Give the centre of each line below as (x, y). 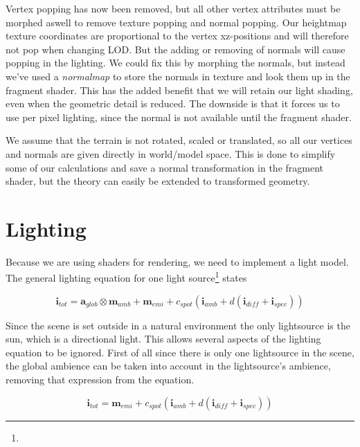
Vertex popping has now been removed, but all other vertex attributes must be (173, 8)
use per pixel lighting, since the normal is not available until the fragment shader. (179, 117)
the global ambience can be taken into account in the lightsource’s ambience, (168, 366)
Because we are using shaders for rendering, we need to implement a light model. (177, 261)
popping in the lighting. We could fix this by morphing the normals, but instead (175, 63)
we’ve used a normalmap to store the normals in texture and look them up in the (178, 76)
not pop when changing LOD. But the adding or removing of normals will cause (175, 49)
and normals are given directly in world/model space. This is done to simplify (171, 153)
